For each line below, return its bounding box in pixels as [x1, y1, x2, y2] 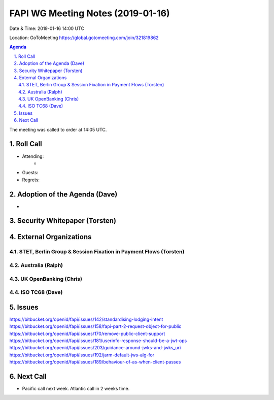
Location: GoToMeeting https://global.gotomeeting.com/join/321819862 [9, 35, 159, 41]
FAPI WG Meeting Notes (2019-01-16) [9, 8, 170, 19]
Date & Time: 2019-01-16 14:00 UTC [9, 25, 85, 31]
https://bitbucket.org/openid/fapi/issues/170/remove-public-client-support [9, 330, 165, 337]
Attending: [22, 153, 44, 159]
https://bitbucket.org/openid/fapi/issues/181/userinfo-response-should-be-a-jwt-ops [9, 338, 187, 344]
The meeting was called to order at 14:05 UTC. [9, 126, 107, 132]
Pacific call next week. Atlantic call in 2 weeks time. [22, 386, 130, 392]
